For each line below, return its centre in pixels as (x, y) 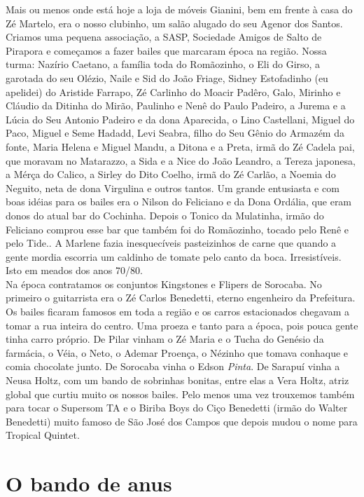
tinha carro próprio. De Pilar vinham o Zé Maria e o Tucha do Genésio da (165, 339)
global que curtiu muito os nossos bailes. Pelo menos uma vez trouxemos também (180, 394)
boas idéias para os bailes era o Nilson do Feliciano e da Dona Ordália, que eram (179, 202)
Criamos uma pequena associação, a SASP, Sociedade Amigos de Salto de (164, 37)
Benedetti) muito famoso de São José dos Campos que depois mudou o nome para (182, 421)
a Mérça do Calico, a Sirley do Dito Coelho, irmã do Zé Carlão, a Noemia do (171, 174)
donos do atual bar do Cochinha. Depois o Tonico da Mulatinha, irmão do (165, 215)
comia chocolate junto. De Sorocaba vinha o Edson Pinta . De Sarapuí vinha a (173, 366)
